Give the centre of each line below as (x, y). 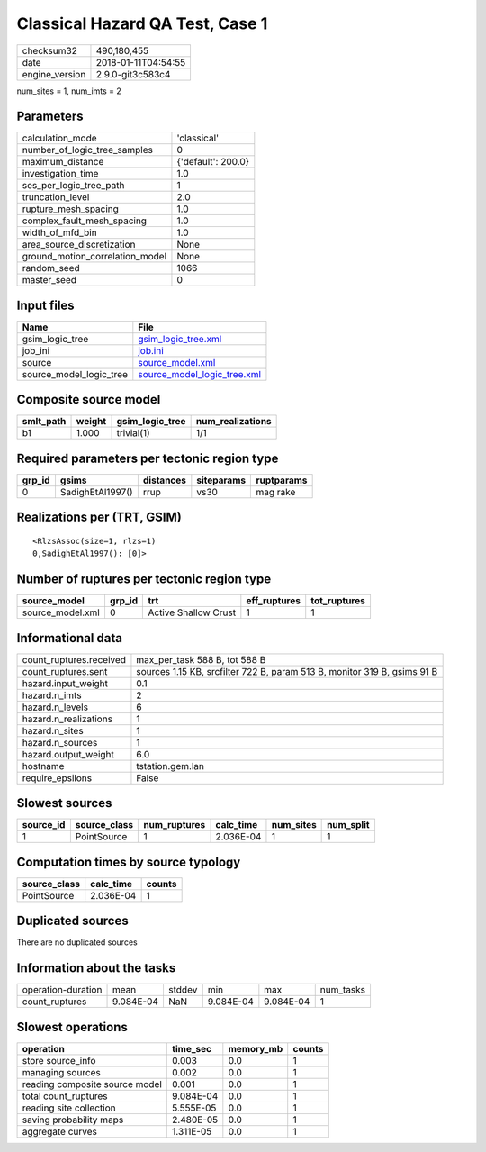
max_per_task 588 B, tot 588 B (201, 659)
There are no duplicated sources (77, 942)
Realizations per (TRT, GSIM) (99, 517)
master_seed (49, 280)
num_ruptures (175, 825)
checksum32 (50, 50)
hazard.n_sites (53, 730)
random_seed (51, 268)
